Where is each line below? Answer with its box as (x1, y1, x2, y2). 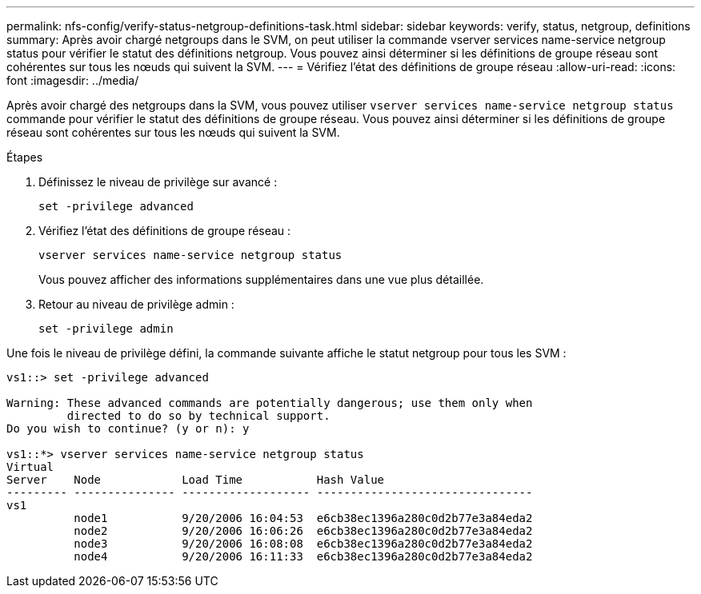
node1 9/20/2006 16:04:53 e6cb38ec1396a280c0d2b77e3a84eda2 (74, 512, 533, 524)
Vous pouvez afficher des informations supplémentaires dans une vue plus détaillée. (38, 273, 484, 286)
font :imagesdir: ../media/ (6, 74, 139, 87)
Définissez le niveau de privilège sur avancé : (38, 175, 278, 189)
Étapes (6, 150, 43, 164)
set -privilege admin (38, 322, 174, 335)
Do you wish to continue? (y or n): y (6, 422, 250, 435)
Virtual (6, 460, 54, 473)
